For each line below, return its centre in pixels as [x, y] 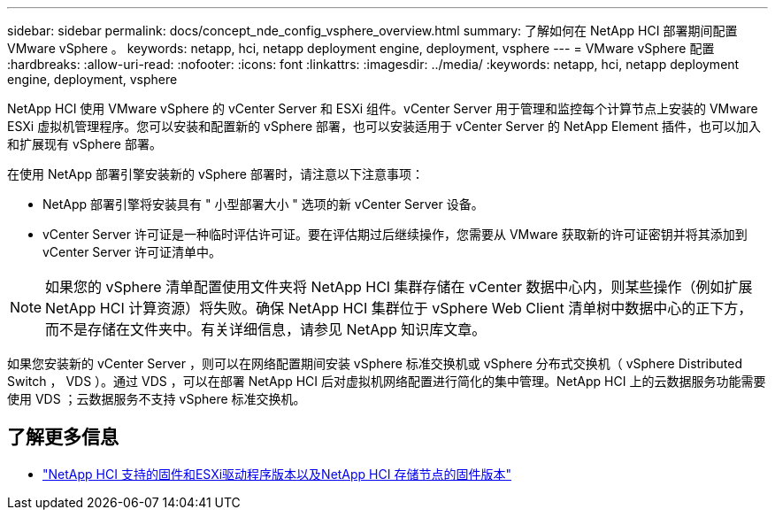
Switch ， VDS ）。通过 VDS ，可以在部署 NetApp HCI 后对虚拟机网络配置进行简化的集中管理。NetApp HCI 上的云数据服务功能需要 [387, 381]
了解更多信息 [63, 437]
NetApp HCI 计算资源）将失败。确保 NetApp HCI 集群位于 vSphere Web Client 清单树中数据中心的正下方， [399, 308]
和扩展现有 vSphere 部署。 [84, 144]
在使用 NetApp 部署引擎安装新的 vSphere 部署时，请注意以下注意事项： [215, 174]
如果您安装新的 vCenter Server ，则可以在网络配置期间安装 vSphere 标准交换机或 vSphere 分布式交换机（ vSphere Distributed [375, 363]
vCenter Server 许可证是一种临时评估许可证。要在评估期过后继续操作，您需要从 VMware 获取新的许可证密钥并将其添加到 [395, 234]
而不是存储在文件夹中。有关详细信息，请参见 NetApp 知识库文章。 [266, 329]
